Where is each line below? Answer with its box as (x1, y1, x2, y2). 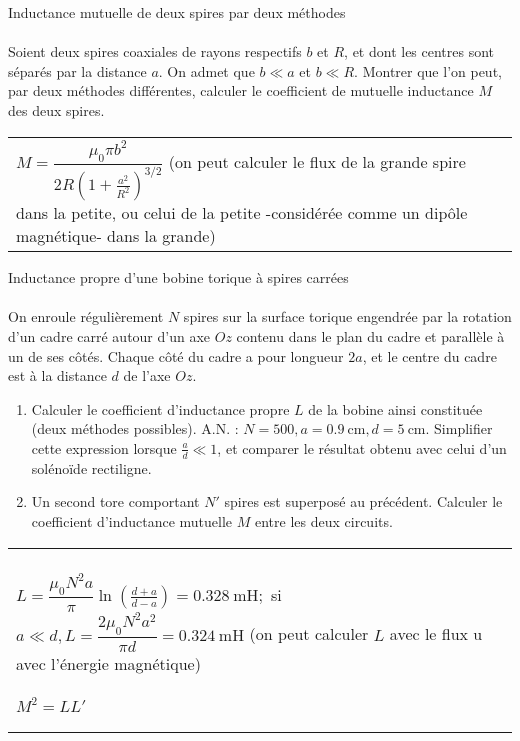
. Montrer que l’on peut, (354, 60, 502, 81)
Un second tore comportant (31, 491, 200, 512)
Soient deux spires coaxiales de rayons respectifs (8, 41, 302, 62)
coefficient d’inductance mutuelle (31, 510, 233, 531)
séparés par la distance (8, 60, 147, 81)
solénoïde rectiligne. (31, 457, 152, 478)
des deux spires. (8, 99, 105, 120)
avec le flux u (389, 622, 483, 646)
